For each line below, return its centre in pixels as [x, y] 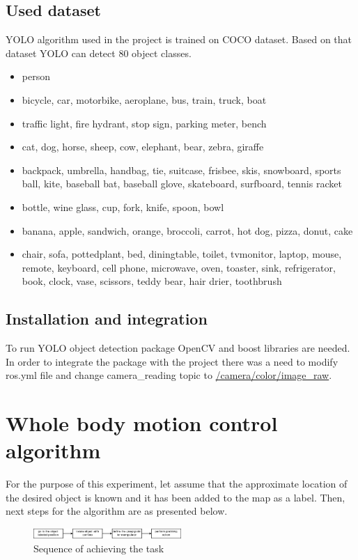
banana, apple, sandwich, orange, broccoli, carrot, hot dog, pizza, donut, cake [187, 230]
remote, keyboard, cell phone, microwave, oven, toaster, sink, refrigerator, [179, 267]
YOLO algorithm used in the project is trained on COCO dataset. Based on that [179, 39]
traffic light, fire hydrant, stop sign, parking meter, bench [144, 123]
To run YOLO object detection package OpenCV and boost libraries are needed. [178, 348]
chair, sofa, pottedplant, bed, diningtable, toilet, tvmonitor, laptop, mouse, [182, 254]
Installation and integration [107, 319]
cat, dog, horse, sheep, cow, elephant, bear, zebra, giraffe [143, 147]
